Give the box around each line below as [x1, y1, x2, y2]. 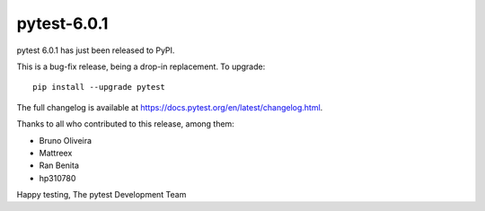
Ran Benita [39, 160, 80, 171]
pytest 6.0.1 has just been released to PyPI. [16, 45, 175, 56]
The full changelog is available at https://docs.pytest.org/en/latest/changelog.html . [16, 101, 323, 112]
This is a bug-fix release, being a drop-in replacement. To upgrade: [16, 61, 266, 72]
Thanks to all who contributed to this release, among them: [16, 119, 235, 129]
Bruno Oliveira [39, 135, 93, 145]
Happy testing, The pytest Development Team [16, 189, 187, 200]
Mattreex [39, 147, 73, 158]
